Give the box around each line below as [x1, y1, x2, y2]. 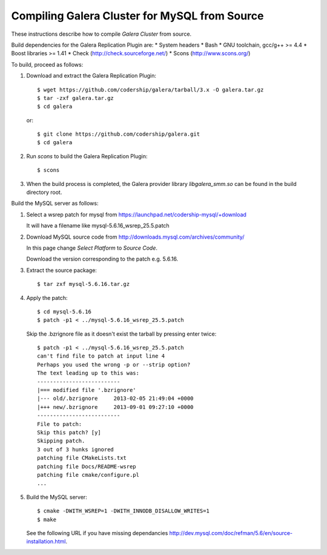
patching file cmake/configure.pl [37, 471, 139, 478]
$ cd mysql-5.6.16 [37, 308, 92, 315]
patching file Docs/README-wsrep [37, 463, 136, 470]
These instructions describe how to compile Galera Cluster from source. [11, 30, 192, 38]
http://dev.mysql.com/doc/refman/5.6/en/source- [169, 529, 293, 536]
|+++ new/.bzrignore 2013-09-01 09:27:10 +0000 [37, 404, 194, 410]
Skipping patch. [37, 437, 85, 445]
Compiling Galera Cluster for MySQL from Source [11, 9, 264, 22]
